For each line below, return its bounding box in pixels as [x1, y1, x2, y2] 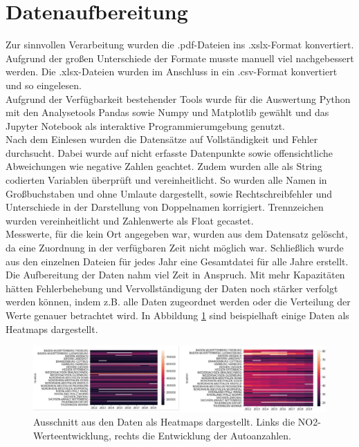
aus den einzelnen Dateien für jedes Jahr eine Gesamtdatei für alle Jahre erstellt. [6, 254, 349, 268]
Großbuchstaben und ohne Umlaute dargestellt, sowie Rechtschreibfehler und [6, 186, 333, 200]
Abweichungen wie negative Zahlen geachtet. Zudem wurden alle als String [6, 159, 322, 173]
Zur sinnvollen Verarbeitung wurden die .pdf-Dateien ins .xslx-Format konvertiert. [6, 37, 354, 52]
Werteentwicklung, [33, 428, 111, 442]
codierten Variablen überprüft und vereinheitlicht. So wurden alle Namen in [6, 173, 327, 187]
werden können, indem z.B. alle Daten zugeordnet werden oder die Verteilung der [6, 294, 351, 309]
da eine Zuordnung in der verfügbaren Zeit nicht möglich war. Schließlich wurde [6, 240, 344, 255]
